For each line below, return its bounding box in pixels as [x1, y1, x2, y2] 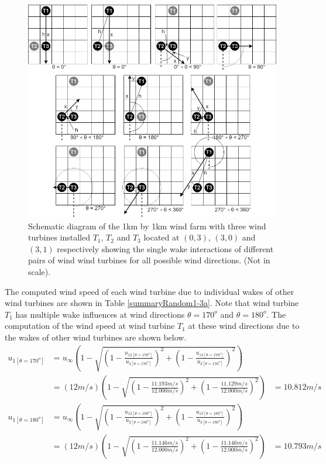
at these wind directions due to [188, 319, 300, 332]
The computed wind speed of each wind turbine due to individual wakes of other [5, 285, 294, 297]
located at [143, 231, 180, 243]
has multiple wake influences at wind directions [15, 308, 185, 320]
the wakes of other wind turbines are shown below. [5, 331, 187, 343]
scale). [28, 265, 51, 277]
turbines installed [28, 231, 90, 243]
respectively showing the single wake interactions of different [57, 242, 274, 255]
